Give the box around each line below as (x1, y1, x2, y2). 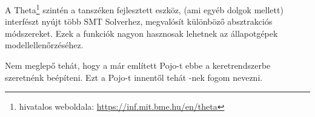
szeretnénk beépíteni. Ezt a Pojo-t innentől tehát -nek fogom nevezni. (5, 71, 263, 83)
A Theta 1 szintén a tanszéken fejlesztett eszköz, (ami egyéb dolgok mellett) (5, 2, 283, 16)
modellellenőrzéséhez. (5, 39, 84, 51)
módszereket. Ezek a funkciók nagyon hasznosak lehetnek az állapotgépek (5, 27, 278, 39)
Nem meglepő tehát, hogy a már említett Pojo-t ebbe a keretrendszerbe (5, 59, 271, 72)
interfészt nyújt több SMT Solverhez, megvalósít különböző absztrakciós (5, 15, 273, 28)
